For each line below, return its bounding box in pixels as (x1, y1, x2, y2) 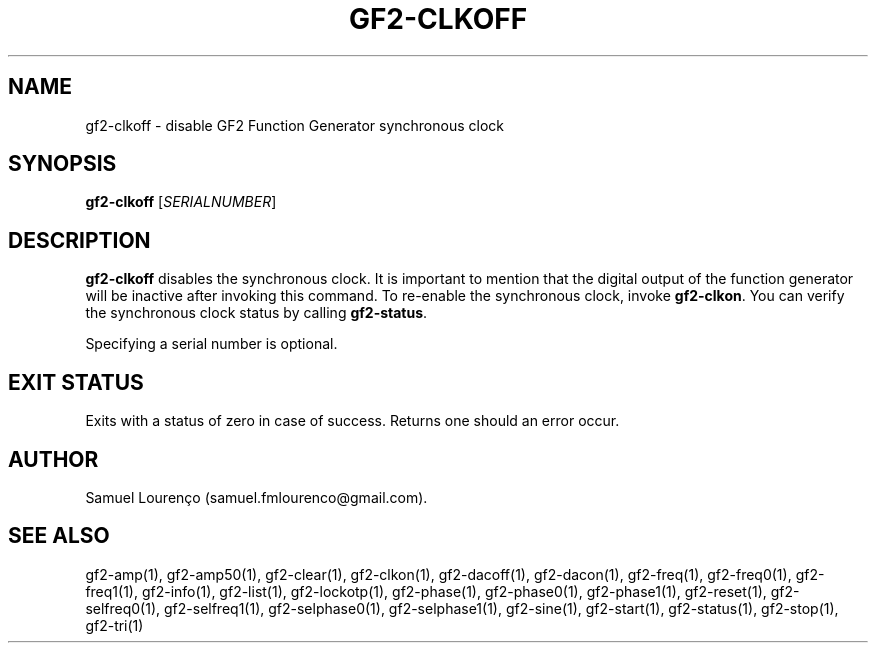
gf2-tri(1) (85, 616, 144, 634)
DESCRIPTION (8, 227, 151, 253)
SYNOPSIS (8, 151, 117, 177)
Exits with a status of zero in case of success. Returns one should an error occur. (85, 412, 620, 430)
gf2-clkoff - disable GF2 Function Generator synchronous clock (85, 116, 504, 134)
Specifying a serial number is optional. (85, 335, 338, 353)
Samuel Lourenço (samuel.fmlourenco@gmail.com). (85, 488, 428, 506)
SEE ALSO (8, 523, 110, 549)
